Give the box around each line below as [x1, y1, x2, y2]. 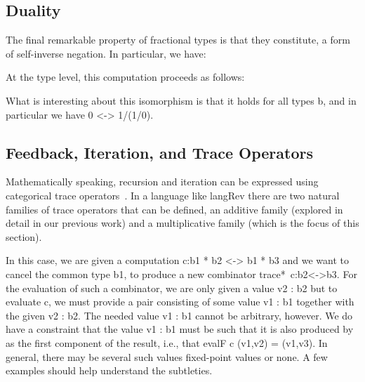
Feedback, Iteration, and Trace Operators [6, 141, 313, 163]
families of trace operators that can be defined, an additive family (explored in [6, 202, 343, 216]
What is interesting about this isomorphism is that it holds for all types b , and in [6, 93, 357, 107]
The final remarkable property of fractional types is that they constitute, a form [6, 32, 350, 47]
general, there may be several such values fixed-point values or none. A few [6, 349, 328, 364]
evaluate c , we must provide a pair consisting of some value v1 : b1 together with [6, 294, 354, 309]
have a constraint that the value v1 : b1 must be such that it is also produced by [6, 322, 354, 336]
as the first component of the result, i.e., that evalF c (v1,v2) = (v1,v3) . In [6, 335, 328, 350]
